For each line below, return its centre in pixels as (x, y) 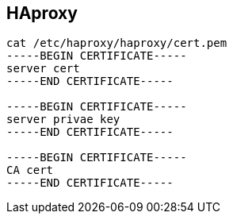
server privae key (63, 120)
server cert (43, 69)
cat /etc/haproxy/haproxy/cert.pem (117, 43)
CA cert (30, 170)
